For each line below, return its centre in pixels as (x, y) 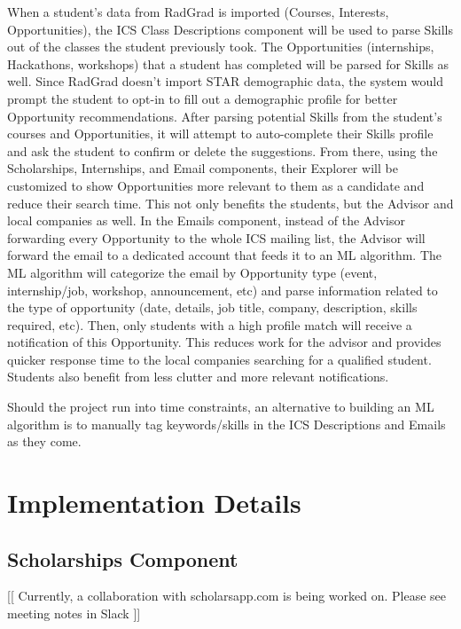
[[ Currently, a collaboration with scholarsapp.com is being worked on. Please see (227, 596)
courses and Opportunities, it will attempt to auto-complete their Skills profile (220, 134)
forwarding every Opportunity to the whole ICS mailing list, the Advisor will (216, 237)
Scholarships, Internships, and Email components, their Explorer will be (203, 168)
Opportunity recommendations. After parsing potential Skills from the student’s (225, 116)
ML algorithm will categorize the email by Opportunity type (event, (192, 272)
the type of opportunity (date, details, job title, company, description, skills (212, 307)
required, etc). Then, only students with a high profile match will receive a (210, 324)
